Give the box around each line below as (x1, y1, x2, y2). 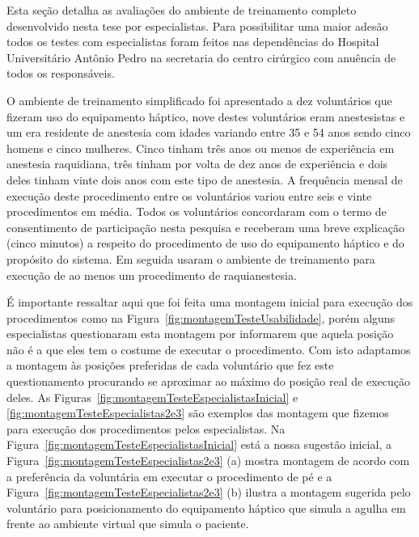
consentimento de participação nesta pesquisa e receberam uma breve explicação (6, 218, 404, 235)
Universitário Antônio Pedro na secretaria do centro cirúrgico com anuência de (6, 49, 396, 66)
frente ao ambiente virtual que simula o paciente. (6, 515, 249, 532)
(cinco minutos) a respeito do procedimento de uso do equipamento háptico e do (6, 235, 404, 252)
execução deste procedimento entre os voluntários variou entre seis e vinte (6, 187, 372, 204)
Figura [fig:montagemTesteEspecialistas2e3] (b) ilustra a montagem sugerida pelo (6, 484, 411, 501)
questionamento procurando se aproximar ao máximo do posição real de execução (6, 373, 410, 390)
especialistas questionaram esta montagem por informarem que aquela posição (6, 325, 394, 342)
